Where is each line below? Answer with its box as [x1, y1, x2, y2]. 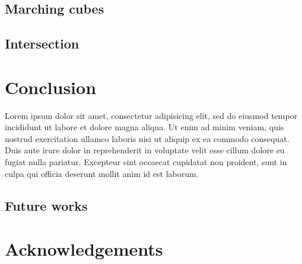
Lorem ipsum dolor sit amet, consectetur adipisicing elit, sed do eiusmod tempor [5, 109, 298, 121]
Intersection [5, 34, 80, 53]
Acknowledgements [5, 237, 163, 261]
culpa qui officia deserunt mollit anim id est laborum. [5, 167, 199, 179]
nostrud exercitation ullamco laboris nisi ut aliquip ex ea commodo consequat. [5, 132, 290, 144]
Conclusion [5, 75, 97, 99]
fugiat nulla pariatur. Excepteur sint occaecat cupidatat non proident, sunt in [5, 156, 287, 168]
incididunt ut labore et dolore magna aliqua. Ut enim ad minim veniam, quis [5, 121, 284, 133]
